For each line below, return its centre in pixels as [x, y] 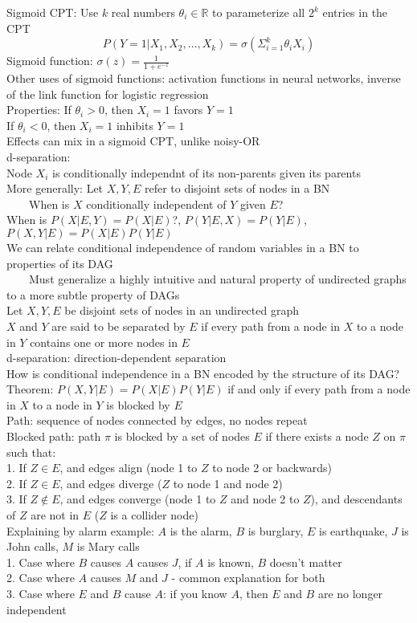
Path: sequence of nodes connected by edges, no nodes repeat [157, 420]
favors [188, 110]
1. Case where [41, 562]
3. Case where [41, 594]
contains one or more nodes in [104, 342]
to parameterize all [259, 12]
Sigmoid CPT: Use [53, 12]
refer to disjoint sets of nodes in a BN [237, 188]
